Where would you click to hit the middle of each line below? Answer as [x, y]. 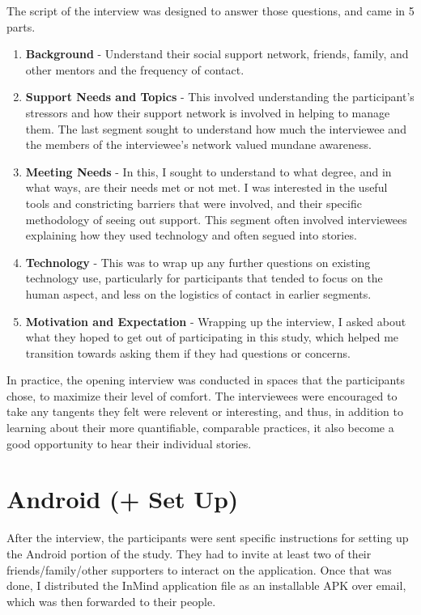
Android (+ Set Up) [123, 499]
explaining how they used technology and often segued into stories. [191, 235]
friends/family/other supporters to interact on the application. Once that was [199, 569]
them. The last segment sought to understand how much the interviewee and [216, 128]
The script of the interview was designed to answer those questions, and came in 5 [210, 11]
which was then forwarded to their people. [111, 601]
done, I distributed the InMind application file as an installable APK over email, [206, 585]
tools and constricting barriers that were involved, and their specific [193, 203]
